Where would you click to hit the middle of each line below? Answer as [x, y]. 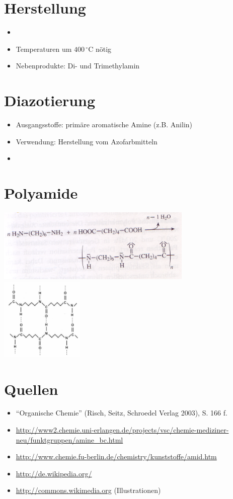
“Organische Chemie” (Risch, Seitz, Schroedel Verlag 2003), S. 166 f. [122, 413]
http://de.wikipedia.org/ [54, 473]
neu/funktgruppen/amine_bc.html [69, 439]
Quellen [31, 389]
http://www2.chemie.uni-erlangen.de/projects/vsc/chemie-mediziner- [122, 430]
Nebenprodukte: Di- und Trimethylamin [78, 66]
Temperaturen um [44, 49]
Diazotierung [50, 100]
